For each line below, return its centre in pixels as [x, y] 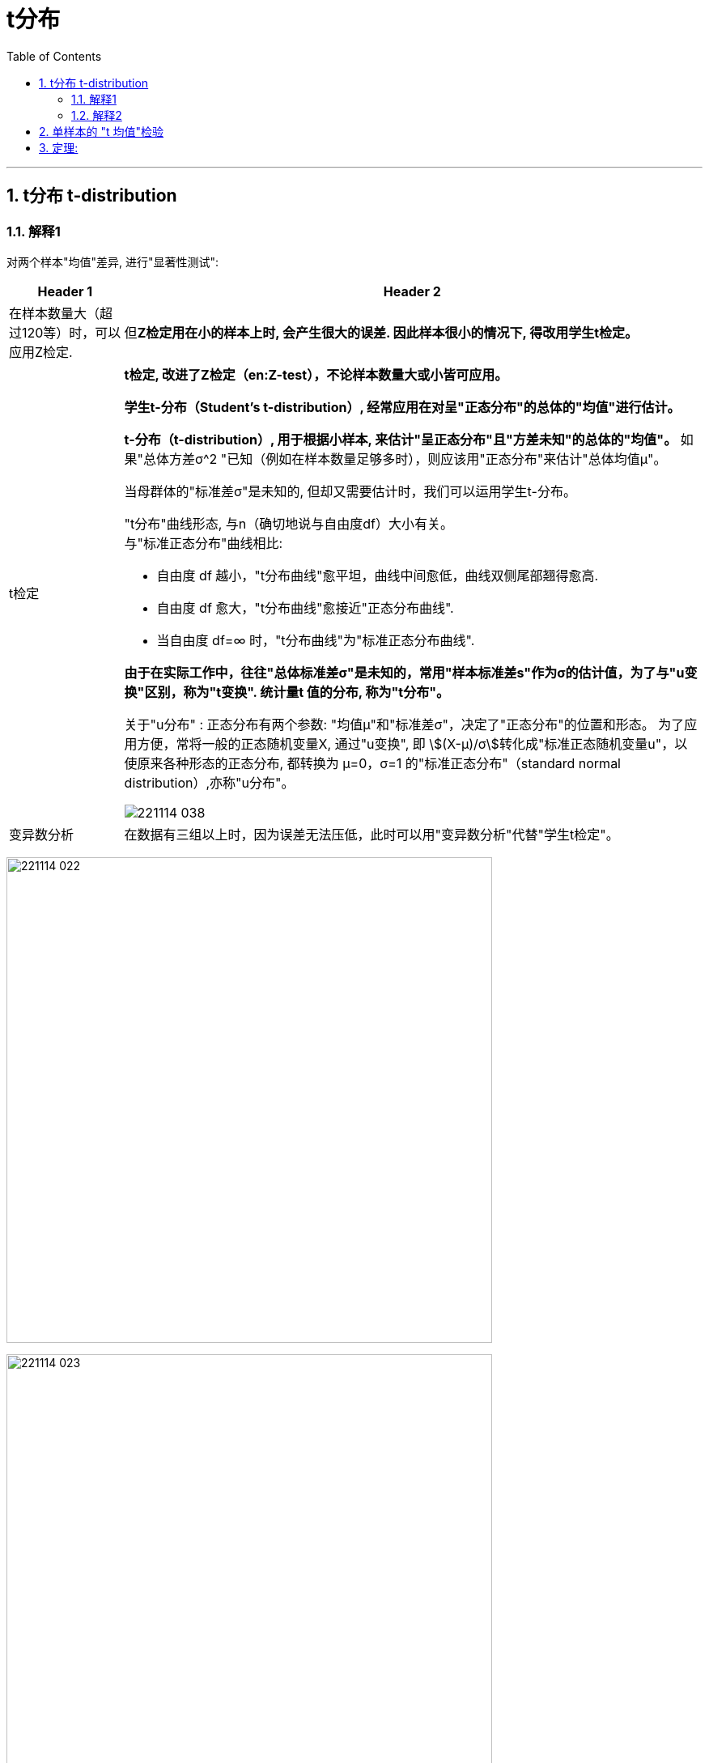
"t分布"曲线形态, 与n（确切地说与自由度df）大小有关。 [289, 523]
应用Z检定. [41, 352]
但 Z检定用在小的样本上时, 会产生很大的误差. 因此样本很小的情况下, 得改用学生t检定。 [381, 332]
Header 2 [412, 291]
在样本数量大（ [55, 313]
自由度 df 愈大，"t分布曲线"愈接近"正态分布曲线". [305, 607]
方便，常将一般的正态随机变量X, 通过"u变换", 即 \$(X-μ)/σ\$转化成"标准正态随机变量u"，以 [412, 743]
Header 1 [65, 291]
